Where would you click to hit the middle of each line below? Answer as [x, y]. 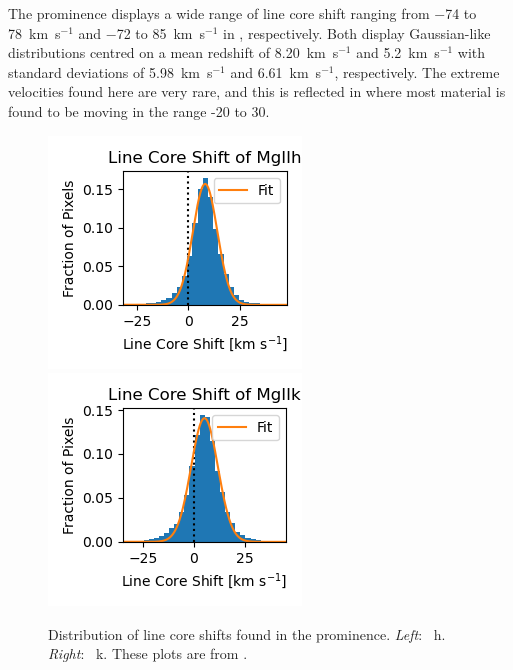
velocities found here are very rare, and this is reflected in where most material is [257, 91]
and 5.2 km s [398, 52]
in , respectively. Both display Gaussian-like [357, 32]
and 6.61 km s [276, 71]
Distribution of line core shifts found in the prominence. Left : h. [247, 633]
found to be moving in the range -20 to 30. [139, 110]
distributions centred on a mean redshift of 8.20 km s [173, 52]
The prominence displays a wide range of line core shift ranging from [219, 13]
